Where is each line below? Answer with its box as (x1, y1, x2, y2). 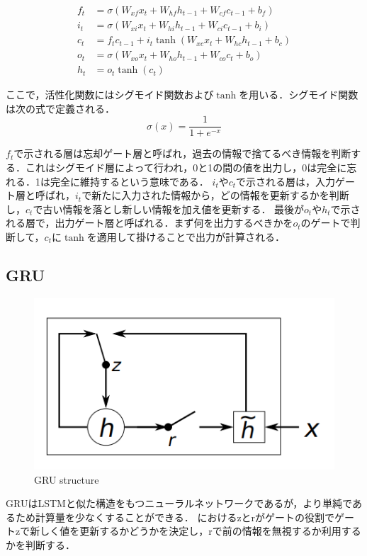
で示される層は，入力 (236, 174, 336, 188)
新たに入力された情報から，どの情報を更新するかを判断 (91, 188, 349, 203)
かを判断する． (6, 538, 75, 552)
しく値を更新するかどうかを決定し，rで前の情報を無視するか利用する (40, 523, 361, 538)
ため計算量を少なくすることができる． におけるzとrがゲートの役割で (15, 509, 335, 524)
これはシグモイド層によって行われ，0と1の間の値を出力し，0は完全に (25, 160, 347, 174)
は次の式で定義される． (6, 101, 115, 115)
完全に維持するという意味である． (50, 174, 209, 188)
